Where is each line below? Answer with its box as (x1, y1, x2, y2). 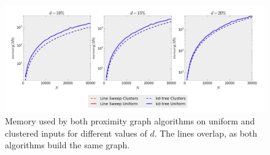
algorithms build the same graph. (5, 138, 130, 151)
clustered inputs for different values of (5, 126, 147, 139)
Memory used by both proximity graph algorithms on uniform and (5, 115, 255, 127)
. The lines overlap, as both (154, 126, 258, 139)
